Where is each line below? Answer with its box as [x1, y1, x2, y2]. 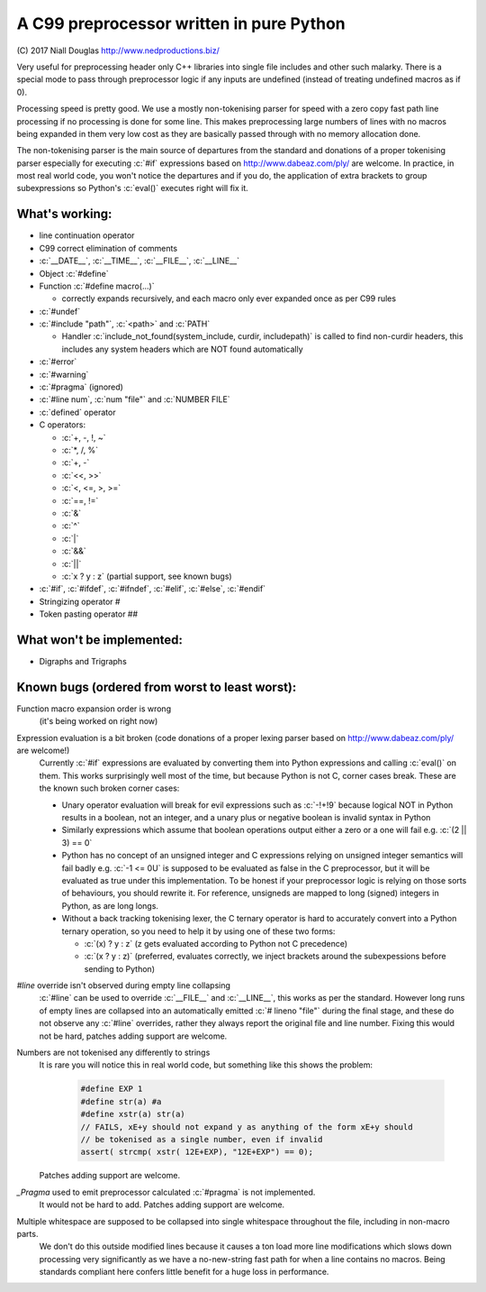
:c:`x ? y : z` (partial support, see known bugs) [61, 571, 233, 582]
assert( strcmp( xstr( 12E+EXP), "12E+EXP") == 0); [80, 1147, 314, 1158]
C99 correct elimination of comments [39, 243, 178, 253]
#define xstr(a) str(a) [80, 1109, 186, 1120]
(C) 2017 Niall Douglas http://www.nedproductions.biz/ [16, 45, 220, 56]
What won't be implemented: [16, 632, 184, 647]
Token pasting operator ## [39, 609, 139, 619]
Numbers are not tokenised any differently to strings [16, 1047, 211, 1058]
